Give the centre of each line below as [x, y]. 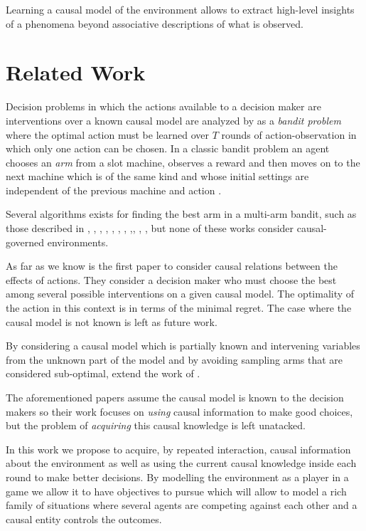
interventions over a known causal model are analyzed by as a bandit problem [173, 120]
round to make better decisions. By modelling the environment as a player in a [177, 477]
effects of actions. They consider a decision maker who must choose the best [171, 279]
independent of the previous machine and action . [114, 190]
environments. [78, 242]
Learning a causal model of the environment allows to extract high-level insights [180, 9]
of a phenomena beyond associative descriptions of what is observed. [155, 23]
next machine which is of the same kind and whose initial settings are [157, 176]
